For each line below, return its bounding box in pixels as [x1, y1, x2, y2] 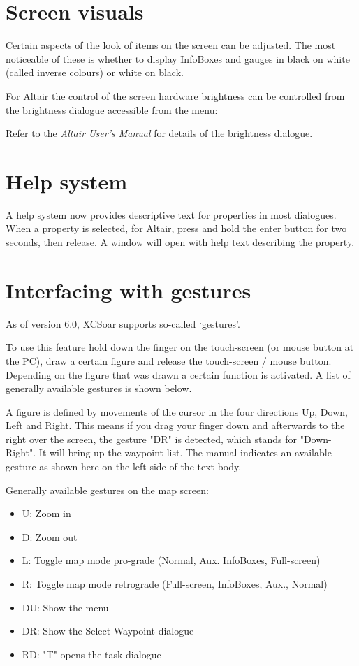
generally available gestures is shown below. [6, 381, 192, 396]
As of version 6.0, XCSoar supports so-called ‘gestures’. [6, 316, 240, 331]
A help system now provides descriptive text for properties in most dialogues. [6, 207, 337, 222]
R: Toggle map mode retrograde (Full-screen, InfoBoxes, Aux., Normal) [22, 577, 328, 591]
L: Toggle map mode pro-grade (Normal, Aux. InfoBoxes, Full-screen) [22, 553, 321, 567]
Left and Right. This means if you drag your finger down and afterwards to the [6, 418, 345, 433]
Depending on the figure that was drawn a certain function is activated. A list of [6, 367, 351, 382]
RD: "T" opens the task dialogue [22, 646, 161, 661]
